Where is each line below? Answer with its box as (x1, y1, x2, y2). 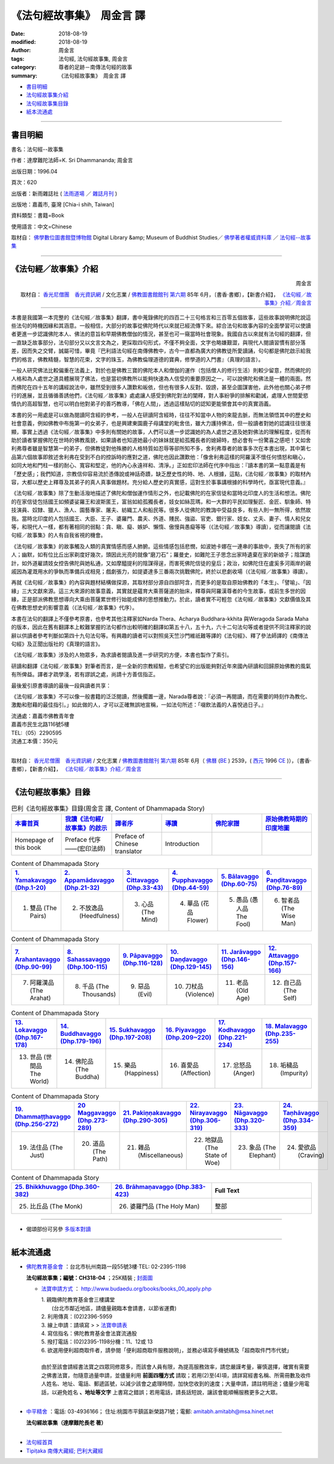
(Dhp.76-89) (266, 883, 303, 892)
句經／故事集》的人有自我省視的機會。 (11, 531, 106, 539)
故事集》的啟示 (65, 824, 108, 832)
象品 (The (249, 1143, 276, 1151)
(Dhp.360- (68, 1183, 100, 1191)
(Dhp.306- (189, 1116, 221, 1124)
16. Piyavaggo (165, 1026, 207, 1034)
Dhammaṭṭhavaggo (14, 1112, 71, 1121)
